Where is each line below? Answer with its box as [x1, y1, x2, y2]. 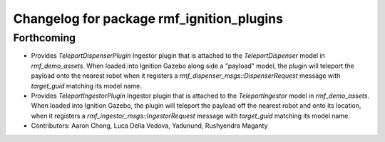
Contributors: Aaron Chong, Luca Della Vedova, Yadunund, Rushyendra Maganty [31, 121, 268, 130]
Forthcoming [13, 31, 76, 44]
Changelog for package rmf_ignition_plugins [13, 11, 283, 26]
